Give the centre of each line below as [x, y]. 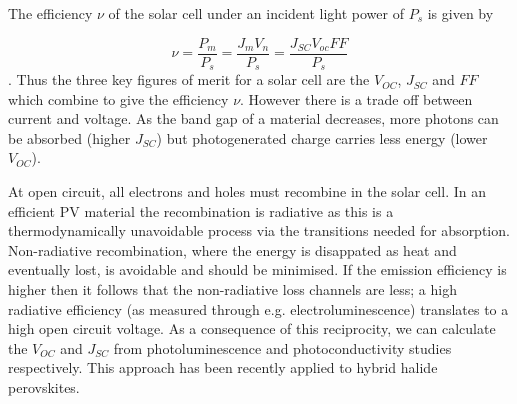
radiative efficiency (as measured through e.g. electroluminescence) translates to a [258, 308]
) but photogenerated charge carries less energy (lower [322, 137]
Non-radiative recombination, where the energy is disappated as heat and [232, 249]
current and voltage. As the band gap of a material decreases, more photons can [253, 118]
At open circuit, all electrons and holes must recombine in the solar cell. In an [247, 191]
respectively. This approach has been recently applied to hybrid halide [223, 367]
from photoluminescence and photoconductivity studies [282, 347]
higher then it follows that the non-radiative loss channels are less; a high [232, 289]
